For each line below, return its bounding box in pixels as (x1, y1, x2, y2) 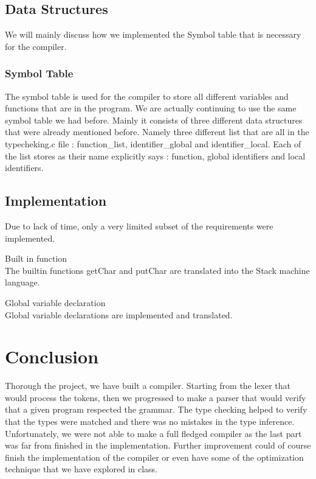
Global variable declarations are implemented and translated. (5, 308, 233, 321)
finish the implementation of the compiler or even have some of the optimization (5, 450, 304, 463)
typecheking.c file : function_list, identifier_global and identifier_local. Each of (5, 137, 301, 150)
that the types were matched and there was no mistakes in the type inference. (5, 415, 295, 428)
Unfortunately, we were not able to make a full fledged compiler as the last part (5, 427, 302, 439)
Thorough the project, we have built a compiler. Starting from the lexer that (5, 379, 291, 392)
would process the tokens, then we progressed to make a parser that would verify (5, 391, 306, 404)
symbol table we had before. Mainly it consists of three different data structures (5, 113, 303, 126)
